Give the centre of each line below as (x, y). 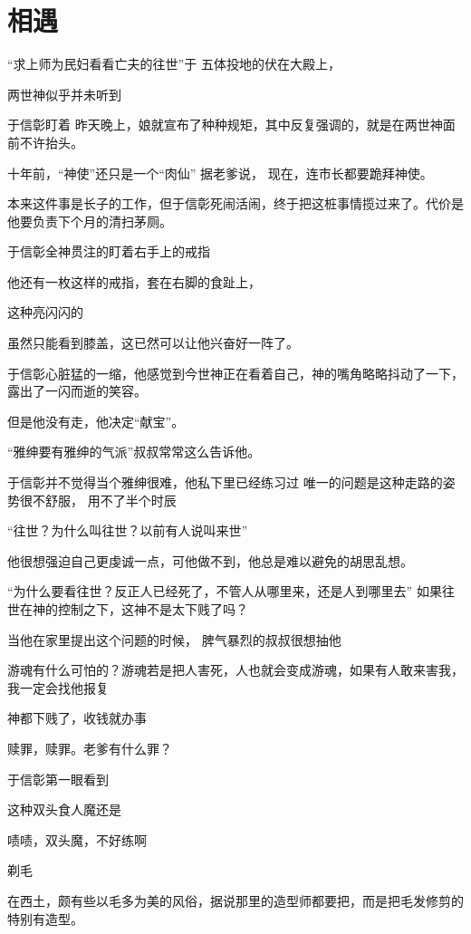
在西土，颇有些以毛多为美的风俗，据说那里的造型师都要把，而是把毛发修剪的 (235, 900)
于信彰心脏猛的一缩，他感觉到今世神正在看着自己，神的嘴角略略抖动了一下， (235, 373)
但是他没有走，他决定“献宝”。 (96, 421)
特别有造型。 (45, 918)
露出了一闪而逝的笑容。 (77, 391)
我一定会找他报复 (58, 687)
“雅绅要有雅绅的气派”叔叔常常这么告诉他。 (134, 452)
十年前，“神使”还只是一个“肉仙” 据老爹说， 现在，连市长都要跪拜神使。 (220, 173)
